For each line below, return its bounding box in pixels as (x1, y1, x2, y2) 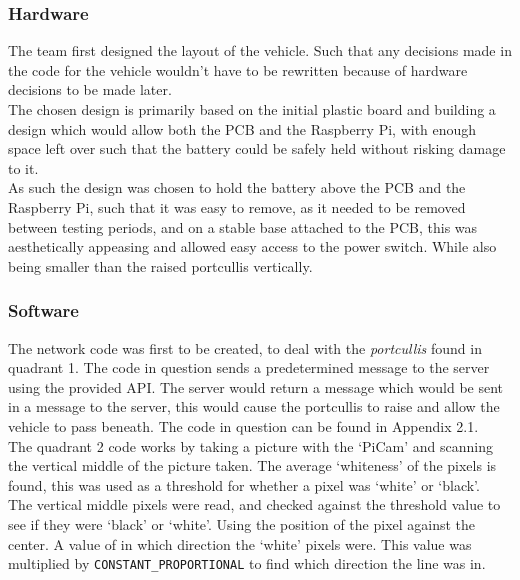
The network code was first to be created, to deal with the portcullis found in (8, 337, 482, 358)
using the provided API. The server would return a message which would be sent (8, 376, 504, 397)
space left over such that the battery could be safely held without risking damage (8, 138, 506, 159)
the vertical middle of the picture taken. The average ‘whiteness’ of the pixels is (8, 455, 497, 476)
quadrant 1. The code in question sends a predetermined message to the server (8, 357, 490, 378)
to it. (8, 157, 39, 178)
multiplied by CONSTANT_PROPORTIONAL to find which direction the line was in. (8, 553, 486, 574)
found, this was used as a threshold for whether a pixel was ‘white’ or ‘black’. (8, 474, 480, 495)
